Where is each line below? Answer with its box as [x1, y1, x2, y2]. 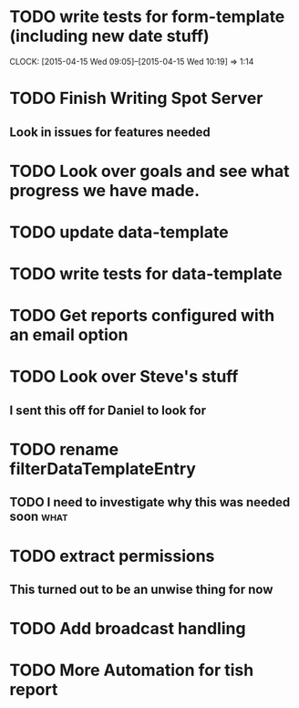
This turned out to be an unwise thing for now [9, 582, 273, 597]
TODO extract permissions [9, 546, 215, 567]
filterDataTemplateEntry [9, 459, 196, 480]
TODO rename [9, 440, 119, 460]
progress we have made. [9, 180, 201, 201]
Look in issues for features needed [9, 124, 211, 140]
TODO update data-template [9, 222, 230, 243]
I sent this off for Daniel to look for [9, 402, 207, 418]
